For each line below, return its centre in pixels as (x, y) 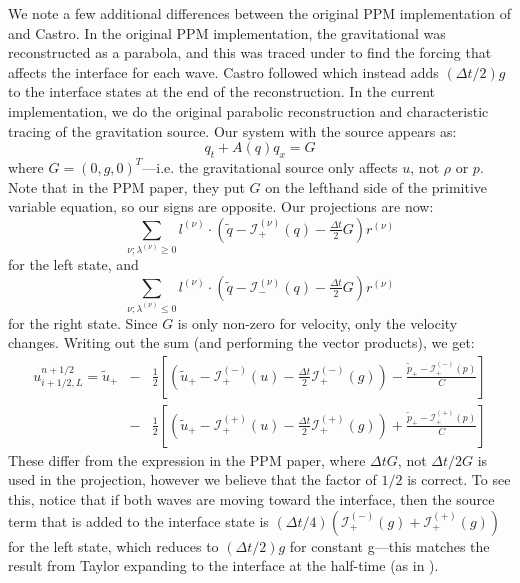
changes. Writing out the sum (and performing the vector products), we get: (241, 342)
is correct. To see (459, 479)
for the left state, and (73, 264)
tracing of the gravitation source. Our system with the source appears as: (232, 130)
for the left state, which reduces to (113, 545)
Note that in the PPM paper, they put (126, 186)
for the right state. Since (83, 322)
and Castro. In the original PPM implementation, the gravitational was (227, 32)
